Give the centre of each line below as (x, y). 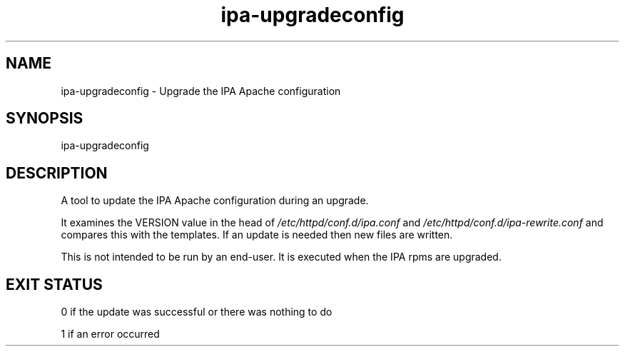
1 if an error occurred (110, 334)
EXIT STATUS (54, 284)
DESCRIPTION (57, 173)
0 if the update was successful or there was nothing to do (197, 312)
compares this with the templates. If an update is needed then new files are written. (257, 235)
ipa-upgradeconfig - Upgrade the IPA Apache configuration (201, 91)
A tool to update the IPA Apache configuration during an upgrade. (215, 201)
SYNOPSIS (45, 119)
